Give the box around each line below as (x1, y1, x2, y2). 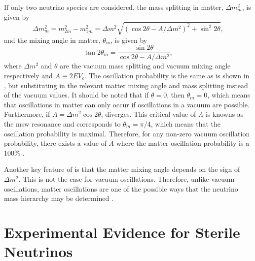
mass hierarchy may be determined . (4, 193, 113, 203)
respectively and (4, 70, 53, 80)
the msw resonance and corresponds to (4, 118, 121, 129)
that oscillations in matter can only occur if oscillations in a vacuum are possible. (4, 99, 250, 109)
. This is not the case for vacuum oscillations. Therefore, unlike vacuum (18, 173, 235, 184)
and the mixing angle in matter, (4, 34, 101, 45)
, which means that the (150, 118, 220, 129)
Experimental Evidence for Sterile (4, 222, 240, 242)
